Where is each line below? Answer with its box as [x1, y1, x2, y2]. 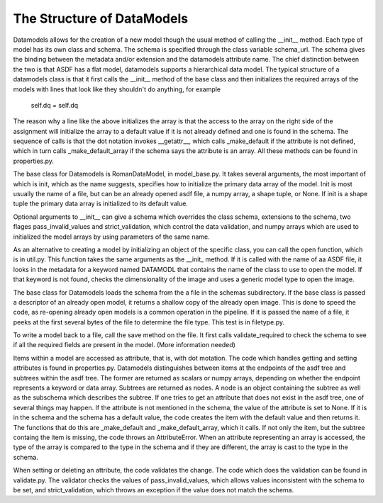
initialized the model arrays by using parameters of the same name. [13, 232, 210, 241]
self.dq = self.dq [30, 101, 79, 109]
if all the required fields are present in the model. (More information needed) [13, 341, 235, 349]
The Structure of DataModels [13, 11, 188, 26]
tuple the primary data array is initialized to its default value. [13, 199, 188, 208]
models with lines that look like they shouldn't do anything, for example [13, 85, 221, 94]
